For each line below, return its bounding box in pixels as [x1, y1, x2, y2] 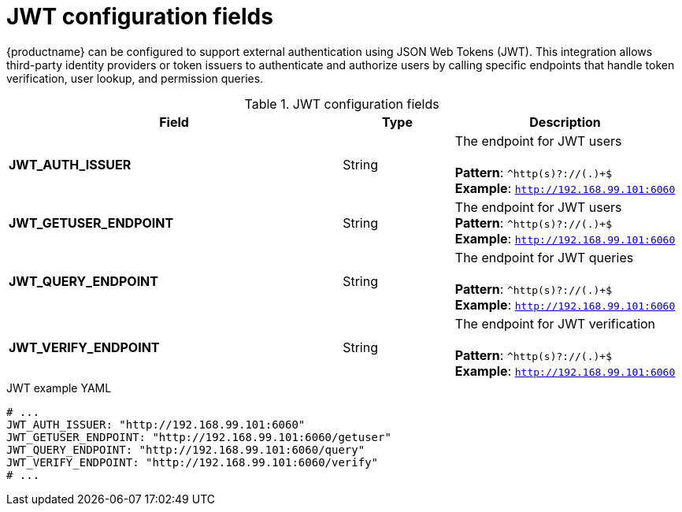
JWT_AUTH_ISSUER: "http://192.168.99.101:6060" [6, 417, 306, 431]
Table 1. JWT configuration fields [244, 95, 439, 112]
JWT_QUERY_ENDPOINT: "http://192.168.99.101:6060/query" [6, 443, 365, 456]
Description [529, 113, 601, 130]
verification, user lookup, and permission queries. [6, 71, 264, 85]
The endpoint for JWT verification [454, 315, 656, 332]
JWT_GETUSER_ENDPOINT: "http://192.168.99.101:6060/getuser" [6, 430, 391, 443]
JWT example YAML [6, 380, 112, 395]
